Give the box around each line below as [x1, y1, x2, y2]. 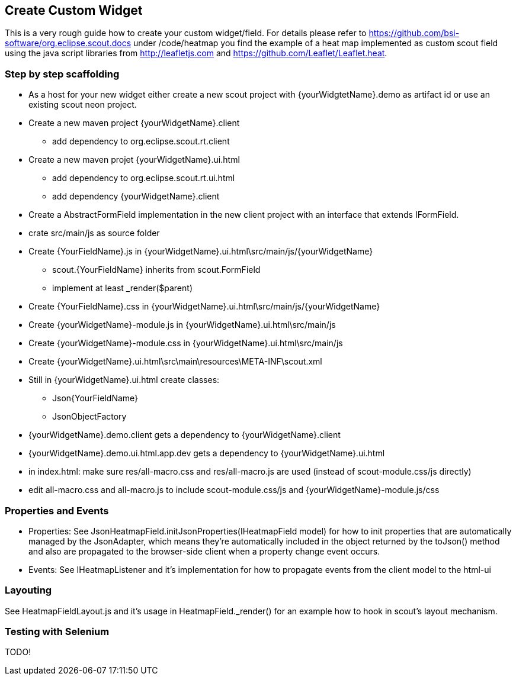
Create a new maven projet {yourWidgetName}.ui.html [28, 154, 240, 165]
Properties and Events [5, 504, 109, 517]
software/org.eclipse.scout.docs [5, 38, 132, 49]
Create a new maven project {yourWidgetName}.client [28, 118, 240, 128]
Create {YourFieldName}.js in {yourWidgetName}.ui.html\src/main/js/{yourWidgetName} [28, 246, 373, 257]
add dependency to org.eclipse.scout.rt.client [52, 136, 230, 147]
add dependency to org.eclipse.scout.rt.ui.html [52, 173, 235, 183]
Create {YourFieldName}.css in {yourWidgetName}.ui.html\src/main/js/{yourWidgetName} [28, 301, 380, 312]
